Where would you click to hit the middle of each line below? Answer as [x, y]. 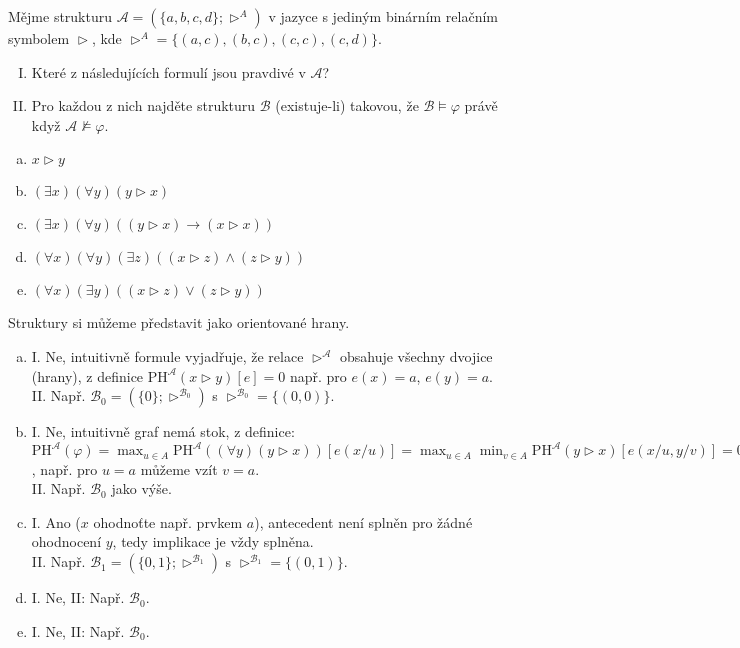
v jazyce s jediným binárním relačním [383, 16]
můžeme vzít [179, 468]
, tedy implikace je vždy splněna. [213, 541]
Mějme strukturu [60, 16]
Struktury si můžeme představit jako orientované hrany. [179, 322]
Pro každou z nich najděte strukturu [143, 105]
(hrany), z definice [87, 375]
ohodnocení [66, 541]
